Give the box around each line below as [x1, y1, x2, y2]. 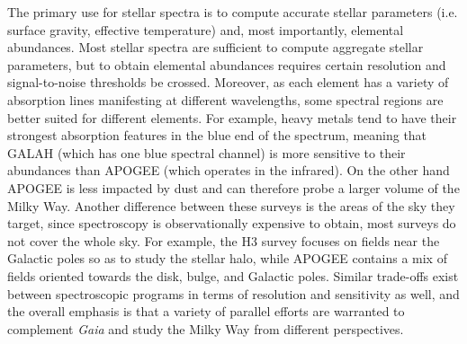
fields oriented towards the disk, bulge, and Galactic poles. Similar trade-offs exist [7, 266, 459, 285]
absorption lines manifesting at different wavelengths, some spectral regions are [7, 90, 444, 109]
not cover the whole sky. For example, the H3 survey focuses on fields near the [7, 231, 440, 250]
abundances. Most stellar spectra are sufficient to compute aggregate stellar [7, 38, 424, 57]
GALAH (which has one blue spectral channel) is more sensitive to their [7, 143, 406, 162]
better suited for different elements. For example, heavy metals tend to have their [7, 108, 457, 127]
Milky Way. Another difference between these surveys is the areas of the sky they [7, 196, 455, 215]
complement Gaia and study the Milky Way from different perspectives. [7, 319, 404, 338]
